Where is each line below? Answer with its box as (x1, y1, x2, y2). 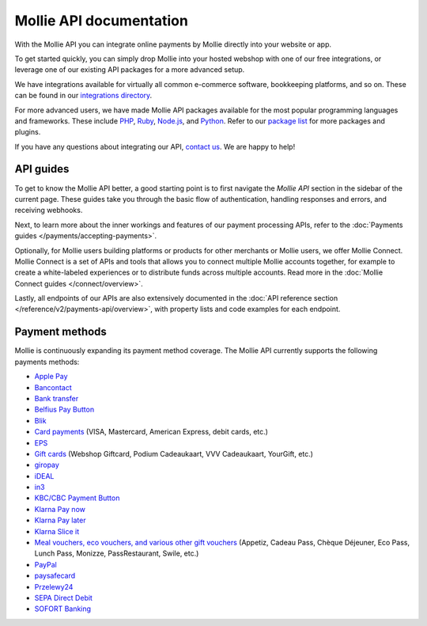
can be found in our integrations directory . (14, 91, 153, 101)
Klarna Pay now (34, 504, 86, 514)
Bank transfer (34, 393, 79, 403)
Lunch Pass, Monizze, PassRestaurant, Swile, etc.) (34, 548, 199, 558)
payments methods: (14, 357, 80, 366)
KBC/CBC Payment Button (34, 493, 120, 503)
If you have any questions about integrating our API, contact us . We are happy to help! (14, 142, 296, 151)
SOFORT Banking (34, 604, 91, 613)
